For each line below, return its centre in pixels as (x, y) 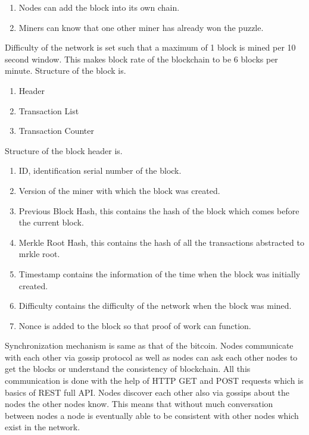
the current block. (51, 222)
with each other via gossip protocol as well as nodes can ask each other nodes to (151, 357)
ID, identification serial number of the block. (100, 170)
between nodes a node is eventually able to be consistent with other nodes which (152, 415)
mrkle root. (39, 254)
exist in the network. (43, 427)
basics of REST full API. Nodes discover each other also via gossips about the (147, 392)
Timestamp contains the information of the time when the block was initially (160, 273)
